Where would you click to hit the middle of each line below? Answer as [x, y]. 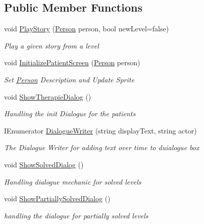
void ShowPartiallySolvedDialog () [57, 198]
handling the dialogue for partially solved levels [76, 215]
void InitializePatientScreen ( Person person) [72, 62]
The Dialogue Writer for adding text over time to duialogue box [102, 147]
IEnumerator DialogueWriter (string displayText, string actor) [100, 130]
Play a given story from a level [52, 45]
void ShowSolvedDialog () [44, 164]
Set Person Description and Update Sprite [69, 79]
